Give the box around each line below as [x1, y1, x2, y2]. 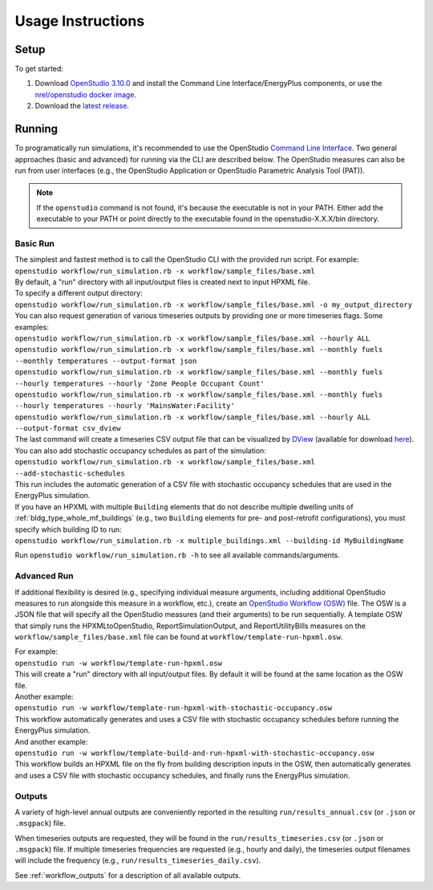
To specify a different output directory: [14, 288, 144, 298]
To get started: [14, 64, 64, 74]
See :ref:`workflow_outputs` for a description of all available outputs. [14, 870, 241, 880]
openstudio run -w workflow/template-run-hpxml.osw [14, 659, 223, 667]
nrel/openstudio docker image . [34, 89, 136, 100]
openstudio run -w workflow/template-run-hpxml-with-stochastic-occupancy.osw [14, 704, 333, 712]
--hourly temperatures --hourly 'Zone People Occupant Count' [14, 378, 265, 388]
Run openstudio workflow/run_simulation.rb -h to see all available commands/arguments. [14, 550, 341, 560]
